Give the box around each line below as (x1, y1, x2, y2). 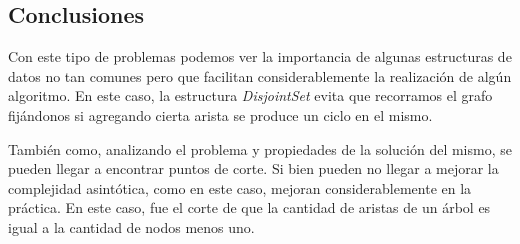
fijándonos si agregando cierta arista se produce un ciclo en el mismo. (8, 104, 433, 125)
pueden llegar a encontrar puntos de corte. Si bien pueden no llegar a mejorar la (8, 158, 499, 179)
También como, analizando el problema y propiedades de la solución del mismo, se (8, 138, 512, 159)
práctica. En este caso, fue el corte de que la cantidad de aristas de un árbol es (8, 197, 491, 218)
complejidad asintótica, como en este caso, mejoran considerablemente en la (8, 177, 472, 198)
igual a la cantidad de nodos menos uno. (8, 216, 255, 237)
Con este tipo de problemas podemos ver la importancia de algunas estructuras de (8, 46, 512, 67)
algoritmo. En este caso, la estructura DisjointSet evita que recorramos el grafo (8, 85, 493, 106)
